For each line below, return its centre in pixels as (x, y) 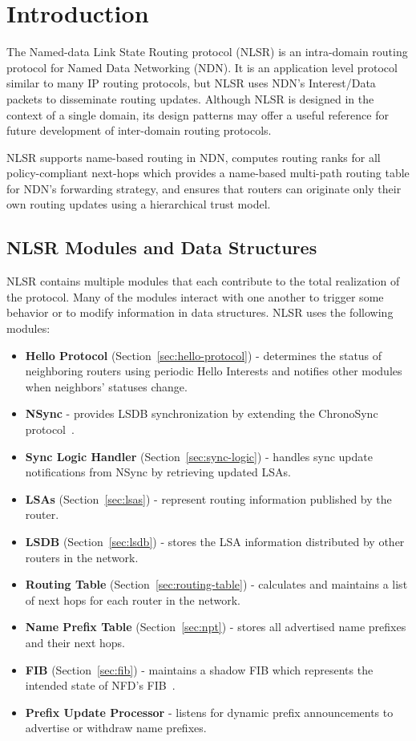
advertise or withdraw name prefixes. (116, 728)
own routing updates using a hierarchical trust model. (139, 204)
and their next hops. (75, 642)
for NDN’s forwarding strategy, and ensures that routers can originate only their (204, 188)
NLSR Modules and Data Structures (162, 247)
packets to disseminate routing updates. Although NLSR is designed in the (190, 98)
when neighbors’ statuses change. (106, 386)
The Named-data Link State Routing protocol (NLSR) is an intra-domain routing (207, 52)
